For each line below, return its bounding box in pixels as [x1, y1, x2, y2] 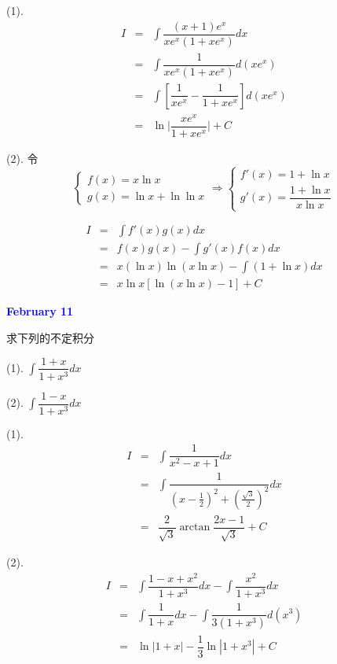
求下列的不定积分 [6, 329, 94, 345]
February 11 [6, 303, 74, 319]
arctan [179, 522, 211, 533]
